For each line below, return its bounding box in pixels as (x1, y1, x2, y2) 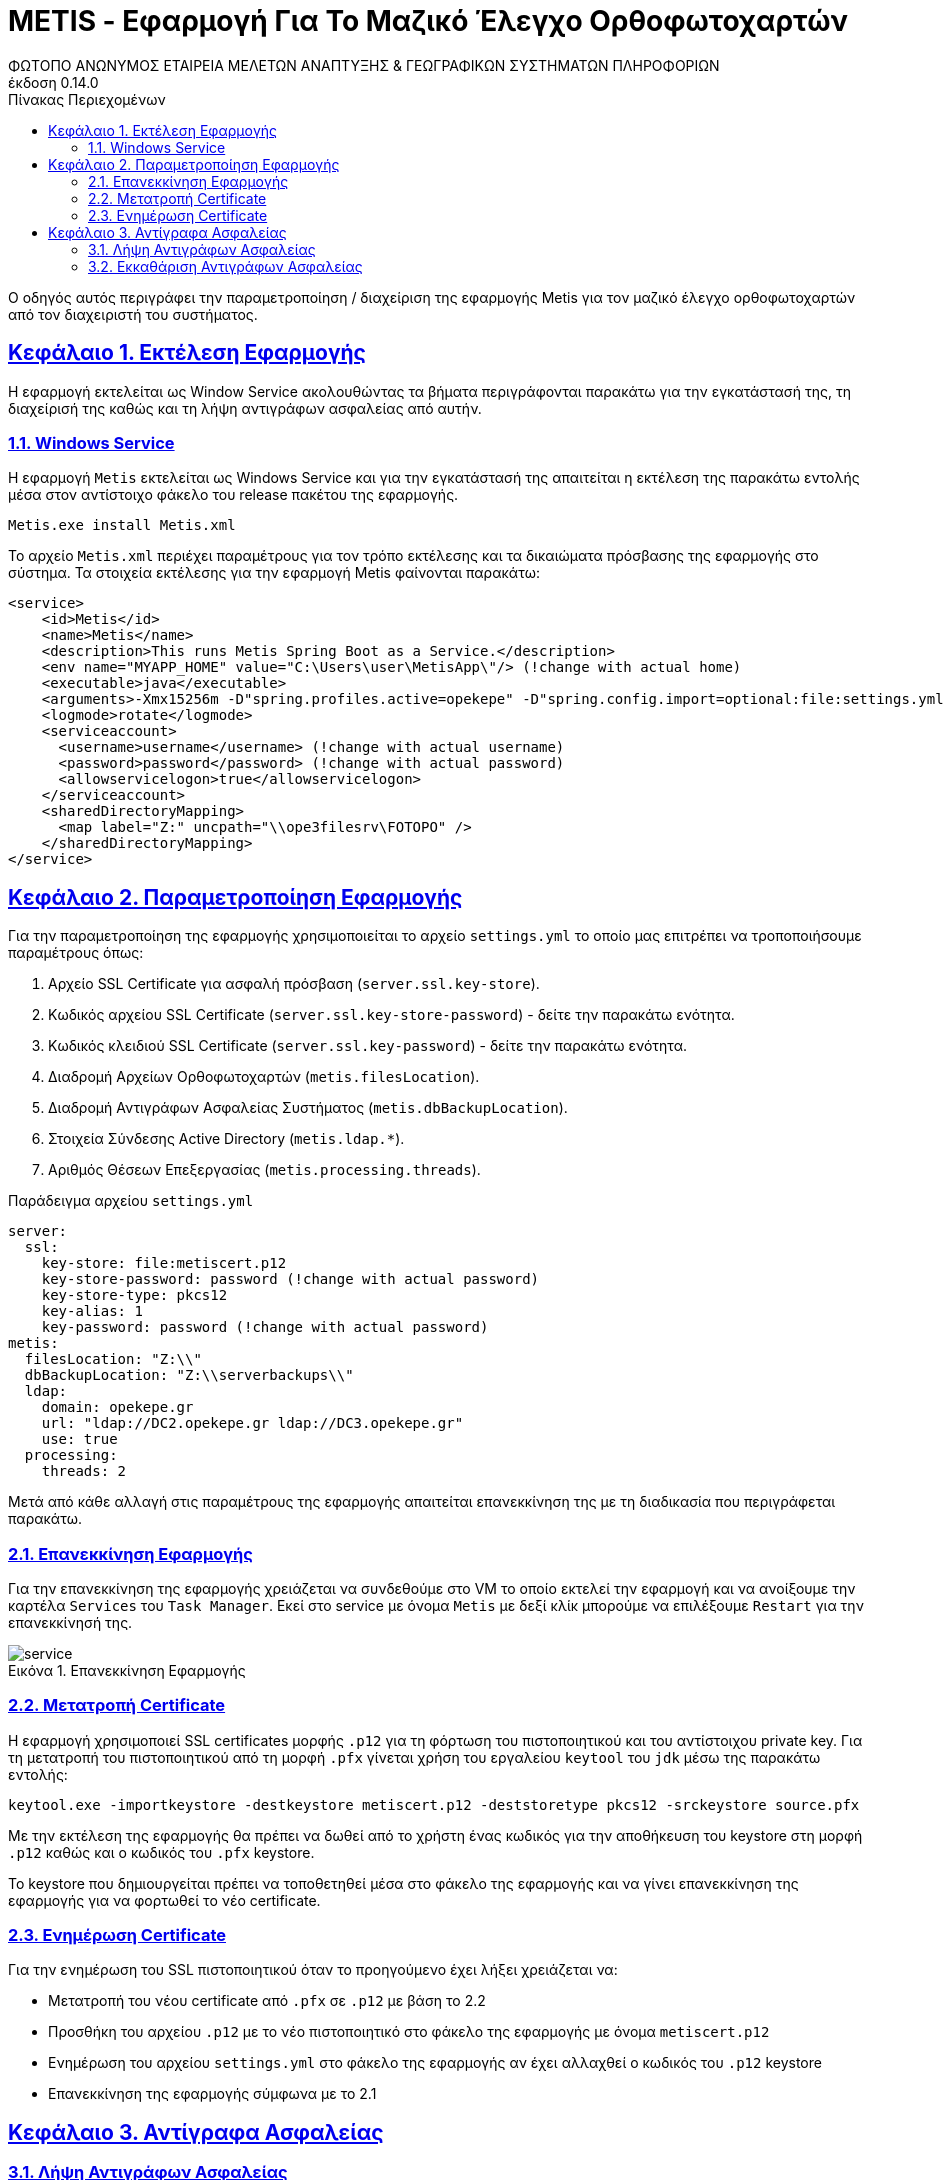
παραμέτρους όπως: (8, 944, 144, 962)
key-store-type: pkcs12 (41, 1287, 228, 1304)
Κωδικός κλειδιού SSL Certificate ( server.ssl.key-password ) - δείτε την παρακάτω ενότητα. (48, 1037, 687, 1055)
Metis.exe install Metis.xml (8, 517, 236, 534)
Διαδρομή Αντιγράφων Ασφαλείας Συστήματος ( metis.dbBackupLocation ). (48, 1099, 568, 1117)
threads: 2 (41, 1463, 127, 1480)
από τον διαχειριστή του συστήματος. (8, 305, 258, 323)
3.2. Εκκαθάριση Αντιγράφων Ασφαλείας (88, 257, 363, 275)
